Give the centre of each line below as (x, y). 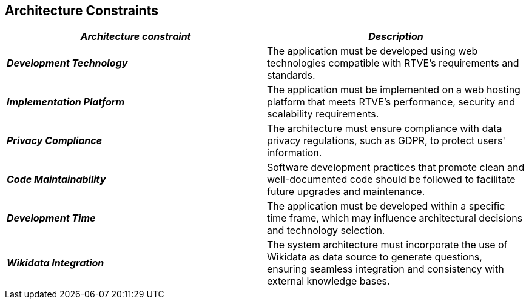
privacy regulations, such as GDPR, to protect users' (386, 141)
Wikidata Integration (56, 263)
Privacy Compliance (55, 141)
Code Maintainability (56, 180)
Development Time (51, 218)
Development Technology (67, 63)
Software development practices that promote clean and (396, 167)
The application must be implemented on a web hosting (394, 90)
